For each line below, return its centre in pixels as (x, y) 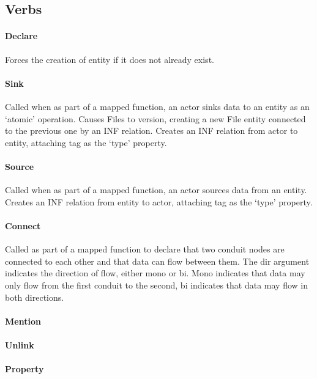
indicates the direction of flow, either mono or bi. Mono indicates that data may (155, 273)
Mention (23, 321)
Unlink (20, 344)
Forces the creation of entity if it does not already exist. (110, 59)
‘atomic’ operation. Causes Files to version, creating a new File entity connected (155, 118)
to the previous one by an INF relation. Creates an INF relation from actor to (151, 131)
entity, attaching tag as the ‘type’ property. (86, 142)
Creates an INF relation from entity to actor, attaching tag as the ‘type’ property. (159, 201)
